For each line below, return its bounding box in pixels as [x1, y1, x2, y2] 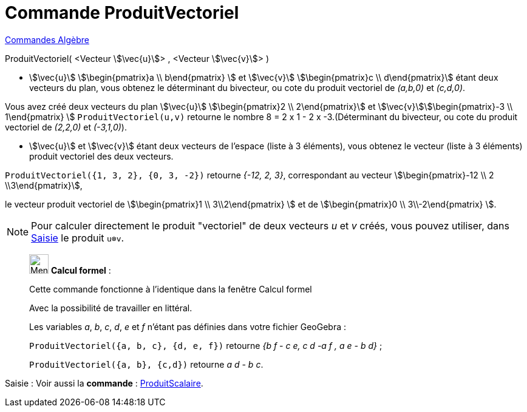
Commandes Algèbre [5, 34, 89, 45]
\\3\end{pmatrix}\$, [5, 180, 83, 191]
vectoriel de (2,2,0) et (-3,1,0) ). [5, 121, 127, 132]
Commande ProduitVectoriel [5, 2, 239, 23]
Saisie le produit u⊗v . [31, 231, 124, 244]
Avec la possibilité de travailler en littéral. [29, 302, 192, 313]
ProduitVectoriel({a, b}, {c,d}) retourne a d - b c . [29, 359, 263, 370]
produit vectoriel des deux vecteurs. [29, 150, 174, 161]
